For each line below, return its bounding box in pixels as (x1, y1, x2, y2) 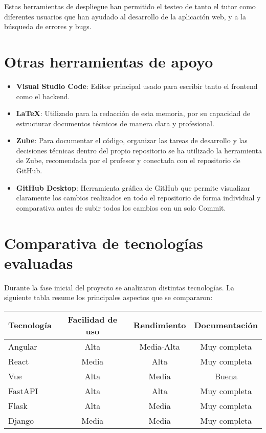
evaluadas (4, 252, 73, 273)
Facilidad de (68, 313, 118, 325)
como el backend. (16, 90, 70, 101)
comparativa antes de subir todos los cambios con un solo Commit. (16, 202, 226, 213)
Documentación (194, 319, 258, 331)
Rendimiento (133, 319, 186, 331)
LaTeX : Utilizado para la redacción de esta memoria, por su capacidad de (16, 108, 250, 119)
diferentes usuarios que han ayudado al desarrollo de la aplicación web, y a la (4, 11, 246, 21)
